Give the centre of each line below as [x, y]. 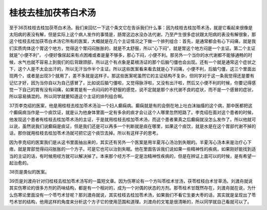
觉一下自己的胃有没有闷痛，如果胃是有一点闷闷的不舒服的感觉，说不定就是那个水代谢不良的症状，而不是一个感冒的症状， [133, 90]
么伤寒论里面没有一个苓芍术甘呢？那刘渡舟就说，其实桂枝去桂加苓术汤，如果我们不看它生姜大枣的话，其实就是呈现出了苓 [133, 195]
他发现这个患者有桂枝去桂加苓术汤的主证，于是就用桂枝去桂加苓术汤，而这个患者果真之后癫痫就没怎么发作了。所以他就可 [133, 119]
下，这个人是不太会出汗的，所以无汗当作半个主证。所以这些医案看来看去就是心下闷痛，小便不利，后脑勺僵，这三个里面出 [133, 69]
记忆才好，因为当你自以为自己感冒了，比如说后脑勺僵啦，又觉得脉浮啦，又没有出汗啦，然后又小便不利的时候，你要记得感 [133, 83]
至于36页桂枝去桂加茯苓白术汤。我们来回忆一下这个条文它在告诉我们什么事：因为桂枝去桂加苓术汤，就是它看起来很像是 [131, 28]
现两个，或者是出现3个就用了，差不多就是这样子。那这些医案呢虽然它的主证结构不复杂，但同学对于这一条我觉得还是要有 [132, 76]
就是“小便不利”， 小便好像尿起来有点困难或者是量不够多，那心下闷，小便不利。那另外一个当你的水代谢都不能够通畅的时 [131, 55]
